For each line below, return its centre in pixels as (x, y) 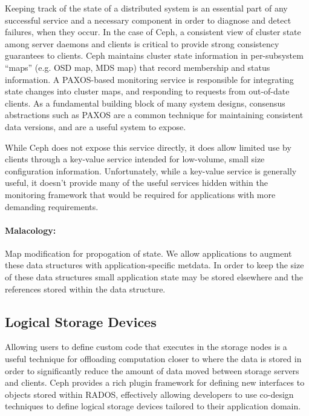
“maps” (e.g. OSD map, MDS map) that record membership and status (138, 67)
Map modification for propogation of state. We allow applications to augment (148, 253)
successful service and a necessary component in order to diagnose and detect (148, 20)
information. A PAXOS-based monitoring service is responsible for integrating (149, 79)
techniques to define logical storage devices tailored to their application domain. (153, 406)
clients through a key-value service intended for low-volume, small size (135, 159)
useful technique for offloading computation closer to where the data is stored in (153, 359)
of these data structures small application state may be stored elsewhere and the (154, 277)
